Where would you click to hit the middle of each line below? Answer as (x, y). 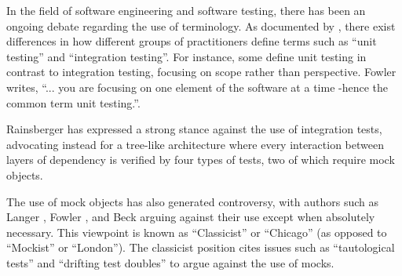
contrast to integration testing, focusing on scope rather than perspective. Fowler (201, 72)
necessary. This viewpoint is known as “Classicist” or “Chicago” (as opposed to (197, 232)
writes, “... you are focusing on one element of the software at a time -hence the (197, 87)
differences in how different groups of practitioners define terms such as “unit (192, 41)
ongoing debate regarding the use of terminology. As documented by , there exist (201, 25)
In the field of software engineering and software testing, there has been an (186, 10)
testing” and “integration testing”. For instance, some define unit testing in (186, 56)
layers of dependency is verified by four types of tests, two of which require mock (201, 160)
